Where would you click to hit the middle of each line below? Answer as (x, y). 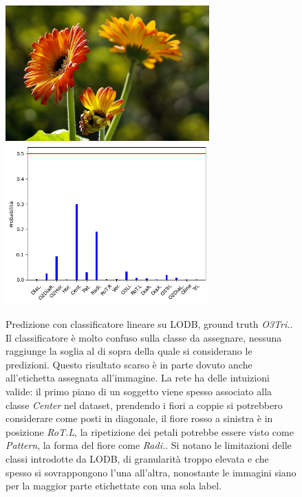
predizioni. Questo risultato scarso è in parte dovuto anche (129, 364)
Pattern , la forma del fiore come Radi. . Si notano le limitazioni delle (149, 445)
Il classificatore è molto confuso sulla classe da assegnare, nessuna (144, 337)
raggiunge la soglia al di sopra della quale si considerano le (129, 351)
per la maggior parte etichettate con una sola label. (114, 486)
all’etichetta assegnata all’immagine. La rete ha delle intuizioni (138, 378)
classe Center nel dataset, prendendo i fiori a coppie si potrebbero (144, 405)
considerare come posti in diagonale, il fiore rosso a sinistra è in (139, 418)
